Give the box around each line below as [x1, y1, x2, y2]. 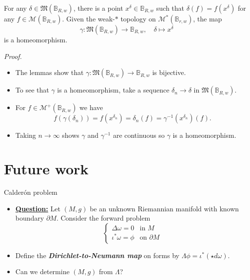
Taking [15, 130, 36, 140]
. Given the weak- [62, 14, 115, 23]
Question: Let [15, 203, 60, 213]
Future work [4, 158, 89, 178]
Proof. [4, 51, 22, 61]
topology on [120, 14, 156, 23]
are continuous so [113, 130, 165, 140]
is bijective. [152, 67, 186, 77]
